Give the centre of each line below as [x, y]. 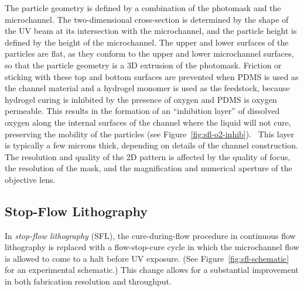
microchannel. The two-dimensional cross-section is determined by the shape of [147, 19]
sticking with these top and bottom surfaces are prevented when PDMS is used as [152, 76]
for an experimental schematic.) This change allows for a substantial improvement [152, 270]
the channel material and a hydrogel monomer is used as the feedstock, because [147, 88]
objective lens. [30, 179]
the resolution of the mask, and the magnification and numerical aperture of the [148, 168]
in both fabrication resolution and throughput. [88, 281]
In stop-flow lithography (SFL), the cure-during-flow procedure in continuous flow [150, 235]
